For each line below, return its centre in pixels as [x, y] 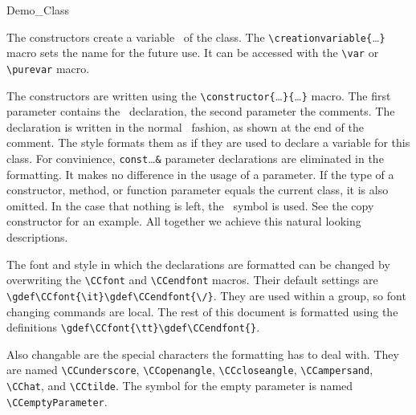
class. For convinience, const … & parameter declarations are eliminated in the [195, 158]
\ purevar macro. [48, 68]
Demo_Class [38, 10]
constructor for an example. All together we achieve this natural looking [184, 221]
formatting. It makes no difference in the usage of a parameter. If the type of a [200, 174]
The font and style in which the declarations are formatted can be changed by [198, 264]
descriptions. [37, 237]
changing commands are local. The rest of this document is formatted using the [202, 311]
